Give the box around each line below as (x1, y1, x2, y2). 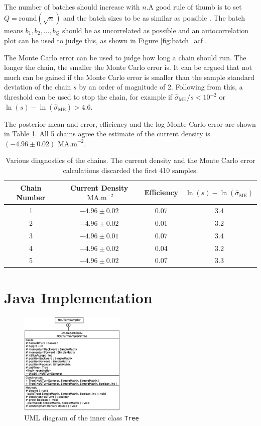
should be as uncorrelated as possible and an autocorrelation (62, 25, 249, 35)
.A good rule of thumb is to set (146, 2, 242, 12)
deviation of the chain (4, 81, 71, 92)
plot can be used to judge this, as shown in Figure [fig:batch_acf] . (4, 35, 207, 46)
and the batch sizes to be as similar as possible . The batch (63, 12, 245, 23)
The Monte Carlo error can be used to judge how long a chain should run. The (4, 52, 246, 62)
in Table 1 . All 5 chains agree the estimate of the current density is (4, 128, 210, 139)
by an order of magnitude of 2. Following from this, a (79, 81, 243, 92)
